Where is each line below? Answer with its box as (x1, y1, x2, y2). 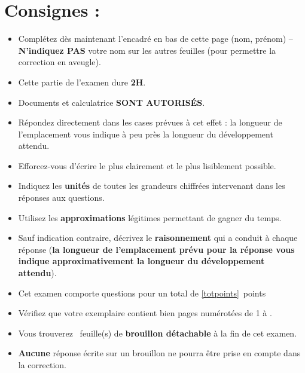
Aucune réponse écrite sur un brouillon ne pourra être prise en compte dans (18, 347, 301, 359)
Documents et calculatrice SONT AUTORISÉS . (18, 96, 205, 108)
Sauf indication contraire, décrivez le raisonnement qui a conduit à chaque (18, 231, 298, 244)
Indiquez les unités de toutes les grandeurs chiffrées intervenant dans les (18, 179, 285, 192)
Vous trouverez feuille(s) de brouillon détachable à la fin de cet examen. (18, 326, 297, 339)
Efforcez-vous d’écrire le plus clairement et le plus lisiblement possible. (18, 159, 276, 172)
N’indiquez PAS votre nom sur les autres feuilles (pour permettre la (18, 44, 276, 56)
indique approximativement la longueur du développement (18, 255, 265, 267)
